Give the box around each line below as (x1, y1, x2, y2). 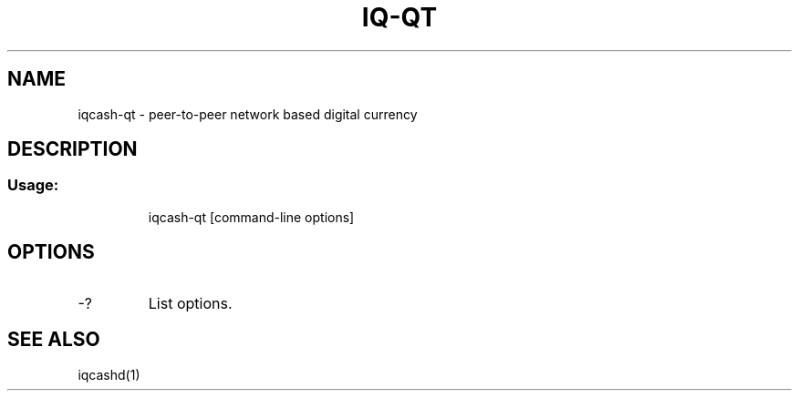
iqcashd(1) (78, 366, 140, 383)
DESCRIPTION (7, 138, 138, 161)
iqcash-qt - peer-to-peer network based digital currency (78, 106, 418, 122)
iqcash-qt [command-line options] (148, 209, 355, 225)
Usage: (7, 176, 59, 195)
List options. (148, 293, 233, 312)
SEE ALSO (7, 328, 100, 352)
